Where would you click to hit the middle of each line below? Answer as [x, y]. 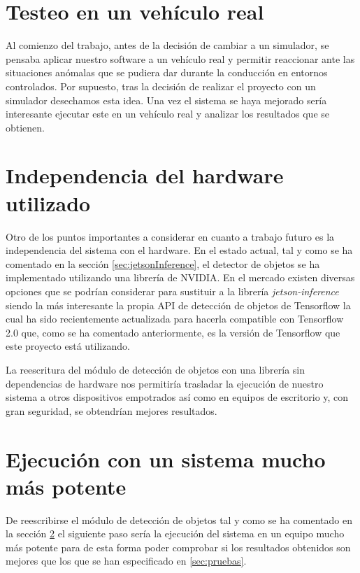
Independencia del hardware [145, 175]
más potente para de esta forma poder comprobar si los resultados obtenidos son [178, 547]
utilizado [48, 203]
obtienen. [26, 127]
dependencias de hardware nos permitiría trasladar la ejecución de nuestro [165, 383]
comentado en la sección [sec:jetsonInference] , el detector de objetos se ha [163, 263]
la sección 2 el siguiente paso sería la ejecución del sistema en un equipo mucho [175, 533]
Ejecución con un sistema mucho [166, 459]
